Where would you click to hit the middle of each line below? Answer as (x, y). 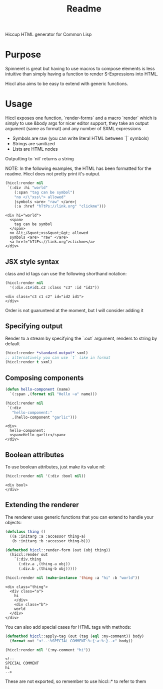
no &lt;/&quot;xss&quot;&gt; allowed (49, 233)
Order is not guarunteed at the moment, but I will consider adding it (74, 310)
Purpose (23, 55)
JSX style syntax (32, 262)
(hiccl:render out (29, 555)
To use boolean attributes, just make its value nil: (55, 467)
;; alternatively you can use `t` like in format (58, 357)
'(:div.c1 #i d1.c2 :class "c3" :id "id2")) (54, 287)
